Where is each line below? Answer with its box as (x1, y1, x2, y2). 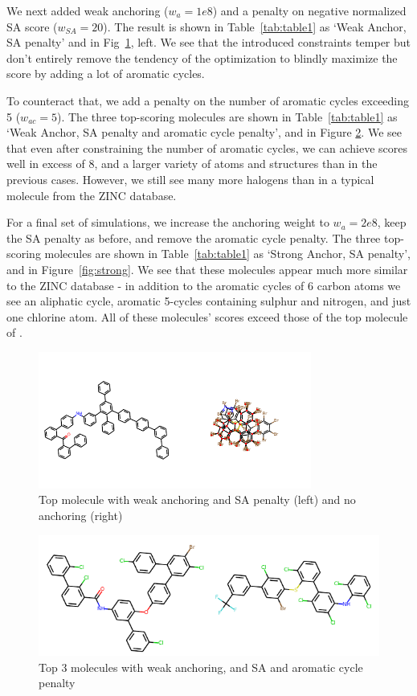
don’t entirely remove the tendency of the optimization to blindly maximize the (6, 49, 398, 66)
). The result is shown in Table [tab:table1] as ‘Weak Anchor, (103, 18, 407, 35)
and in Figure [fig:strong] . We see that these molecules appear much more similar (6, 260, 408, 277)
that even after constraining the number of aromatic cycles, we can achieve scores (6, 139, 407, 156)
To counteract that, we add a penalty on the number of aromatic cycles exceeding (6, 92, 410, 108)
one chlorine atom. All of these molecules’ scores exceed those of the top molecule (6, 308, 408, 325)
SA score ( (6, 18, 58, 35)
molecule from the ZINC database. (6, 186, 177, 203)
